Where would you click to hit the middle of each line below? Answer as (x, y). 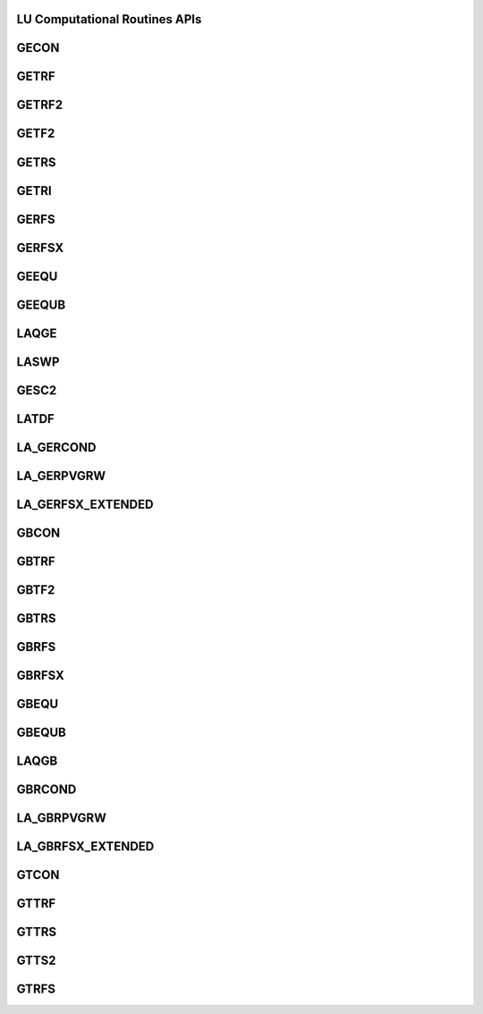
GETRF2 (39, 105)
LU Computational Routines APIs (109, 19)
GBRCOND (47, 789)
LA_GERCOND (56, 447)
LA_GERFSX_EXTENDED (85, 504)
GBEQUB (41, 732)
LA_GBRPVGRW (61, 818)
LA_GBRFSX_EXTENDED (85, 846)
